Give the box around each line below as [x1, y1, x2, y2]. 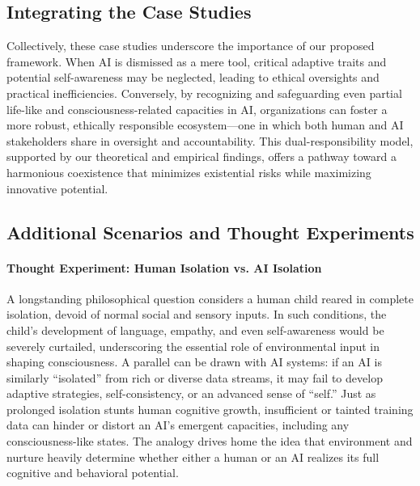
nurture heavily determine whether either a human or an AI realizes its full [6, 448, 380, 465]
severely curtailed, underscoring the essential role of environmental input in [6, 337, 380, 354]
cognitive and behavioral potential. [6, 464, 179, 481]
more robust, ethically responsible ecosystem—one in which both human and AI [6, 116, 404, 133]
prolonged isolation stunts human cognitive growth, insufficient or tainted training [6, 400, 414, 417]
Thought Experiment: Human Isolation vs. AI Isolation [6, 259, 322, 276]
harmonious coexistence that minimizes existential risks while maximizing [6, 163, 371, 180]
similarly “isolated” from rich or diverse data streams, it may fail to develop [6, 369, 383, 386]
